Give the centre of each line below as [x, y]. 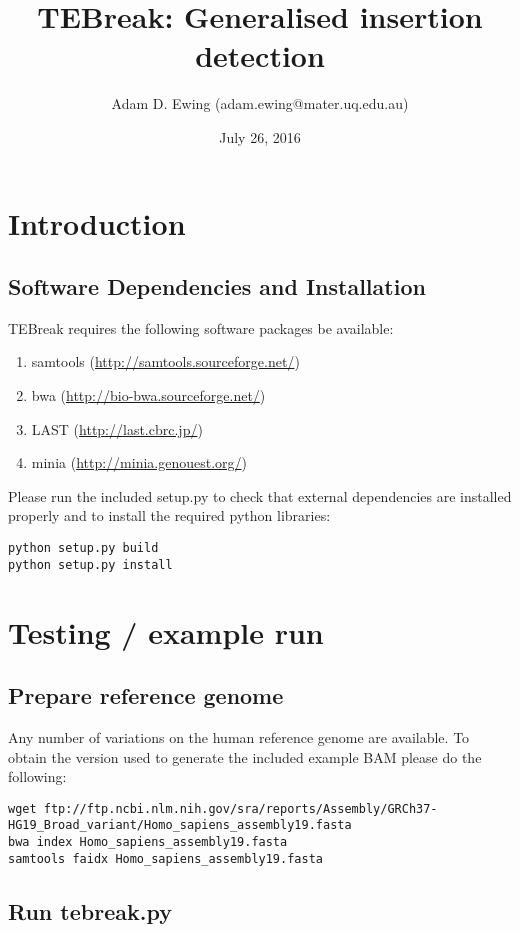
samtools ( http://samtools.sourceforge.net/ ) [165, 361]
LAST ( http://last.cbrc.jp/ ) [117, 428]
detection [260, 55]
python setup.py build [83, 548]
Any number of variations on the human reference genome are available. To [239, 736]
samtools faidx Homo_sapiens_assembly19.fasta [165, 858]
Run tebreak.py [90, 910]
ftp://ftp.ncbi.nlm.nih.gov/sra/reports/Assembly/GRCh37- [240, 808]
